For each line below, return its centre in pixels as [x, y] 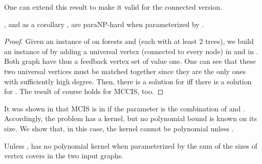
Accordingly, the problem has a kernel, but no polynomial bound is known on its [130, 118]
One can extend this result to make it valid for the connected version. [113, 7]
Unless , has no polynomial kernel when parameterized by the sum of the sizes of [131, 145]
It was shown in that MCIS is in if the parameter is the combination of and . [125, 108]
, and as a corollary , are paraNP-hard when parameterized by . [104, 24]
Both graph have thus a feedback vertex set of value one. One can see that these [130, 61]
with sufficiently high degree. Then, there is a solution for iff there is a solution [128, 81]
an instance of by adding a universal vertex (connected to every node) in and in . [131, 51]
